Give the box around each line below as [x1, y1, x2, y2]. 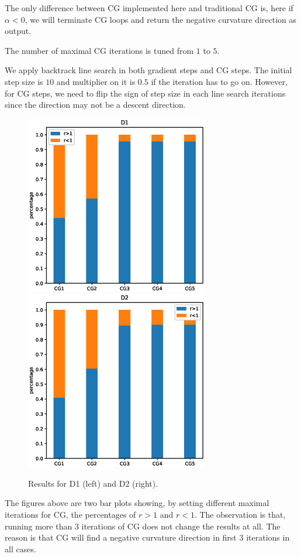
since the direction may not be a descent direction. [5, 98, 186, 111]
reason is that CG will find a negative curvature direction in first [5, 531, 237, 544]
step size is [5, 75, 43, 87]
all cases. [5, 542, 36, 555]
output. [5, 25, 32, 37]
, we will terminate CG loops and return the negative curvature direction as [25, 13, 297, 25]
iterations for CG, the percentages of [5, 508, 136, 521]
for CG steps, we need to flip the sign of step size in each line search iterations [5, 87, 286, 99]
